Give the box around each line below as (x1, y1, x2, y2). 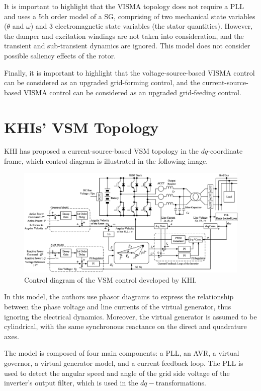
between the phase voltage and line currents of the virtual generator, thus (4, 301, 231, 311)
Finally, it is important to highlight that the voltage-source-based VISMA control (4, 67, 255, 78)
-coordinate (208, 146, 243, 156)
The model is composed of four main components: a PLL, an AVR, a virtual (4, 348, 239, 358)
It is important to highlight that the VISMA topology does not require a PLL (4, 1, 244, 11)
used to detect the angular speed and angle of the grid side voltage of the (4, 367, 230, 378)
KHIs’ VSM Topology (4, 116, 159, 137)
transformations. (155, 377, 206, 388)
